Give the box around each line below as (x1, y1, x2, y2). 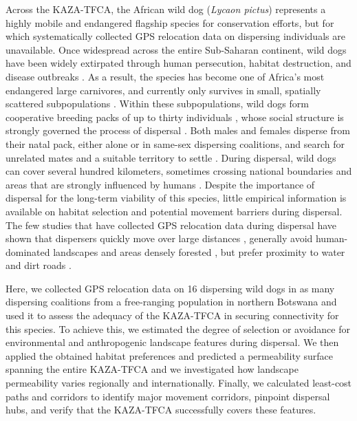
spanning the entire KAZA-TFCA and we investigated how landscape (6, 362, 299, 376)
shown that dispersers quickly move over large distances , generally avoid (6, 231, 313, 246)
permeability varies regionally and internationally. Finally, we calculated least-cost (6, 376, 352, 390)
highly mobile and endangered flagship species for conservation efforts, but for (6, 15, 334, 30)
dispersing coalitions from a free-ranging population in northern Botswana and (6, 294, 337, 309)
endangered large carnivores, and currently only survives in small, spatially (6, 83, 321, 97)
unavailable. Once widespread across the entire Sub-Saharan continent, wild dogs (6, 42, 347, 56)
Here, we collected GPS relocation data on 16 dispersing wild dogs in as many (6, 281, 335, 295)
